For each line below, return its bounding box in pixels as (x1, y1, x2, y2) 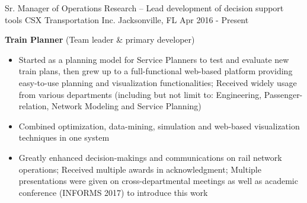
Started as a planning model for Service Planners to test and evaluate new (18, 53, 289, 65)
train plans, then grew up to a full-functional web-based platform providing (18, 65, 293, 77)
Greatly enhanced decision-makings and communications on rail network (18, 151, 282, 163)
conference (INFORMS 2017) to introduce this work (18, 186, 208, 198)
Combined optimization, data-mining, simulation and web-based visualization (18, 119, 300, 132)
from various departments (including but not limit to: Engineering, (18, 88, 262, 100)
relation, (18, 100, 49, 112)
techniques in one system (18, 131, 110, 144)
